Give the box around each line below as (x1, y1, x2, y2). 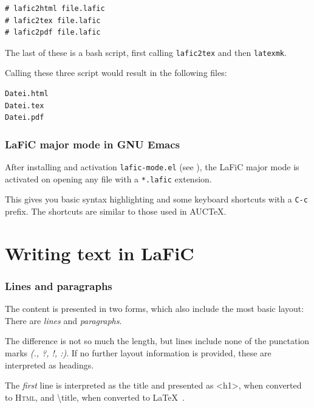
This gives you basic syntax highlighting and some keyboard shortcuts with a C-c (5, 193, 308, 206)
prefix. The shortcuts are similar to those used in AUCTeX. (5, 205, 227, 217)
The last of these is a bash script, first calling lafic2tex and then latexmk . (5, 46, 287, 58)
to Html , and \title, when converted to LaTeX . (5, 390, 185, 403)
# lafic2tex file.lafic (5, 16, 101, 25)
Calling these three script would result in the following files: (5, 66, 227, 79)
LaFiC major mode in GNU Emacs (5, 136, 180, 151)
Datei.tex (5, 101, 44, 110)
